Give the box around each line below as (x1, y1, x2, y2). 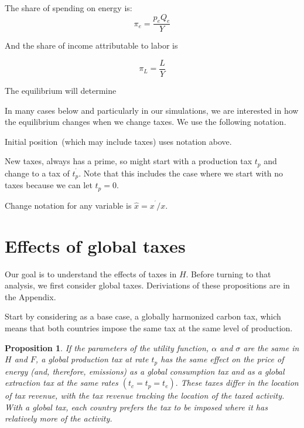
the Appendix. (5, 290, 56, 303)
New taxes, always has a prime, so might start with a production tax (5, 155, 252, 167)
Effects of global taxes (5, 233, 186, 257)
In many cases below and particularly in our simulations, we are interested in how (5, 104, 299, 116)
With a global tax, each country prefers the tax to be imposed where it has (5, 400, 268, 413)
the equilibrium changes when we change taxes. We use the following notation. (5, 116, 286, 128)
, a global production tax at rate (35, 353, 149, 365)
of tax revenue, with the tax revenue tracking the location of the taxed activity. (5, 389, 285, 402)
